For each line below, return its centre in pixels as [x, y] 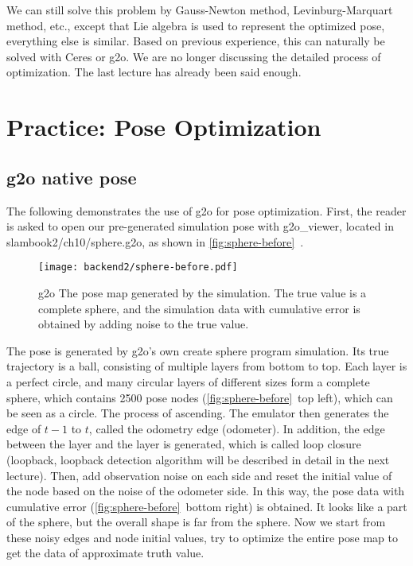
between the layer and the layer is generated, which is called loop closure [184, 444]
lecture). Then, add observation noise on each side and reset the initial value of [199, 475]
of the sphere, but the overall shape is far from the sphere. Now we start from [196, 522]
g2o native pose [72, 177]
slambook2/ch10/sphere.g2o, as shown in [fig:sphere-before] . [155, 241]
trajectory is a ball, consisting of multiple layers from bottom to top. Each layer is [207, 366]
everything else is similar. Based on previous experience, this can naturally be [196, 41]
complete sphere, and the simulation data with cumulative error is [199, 308]
